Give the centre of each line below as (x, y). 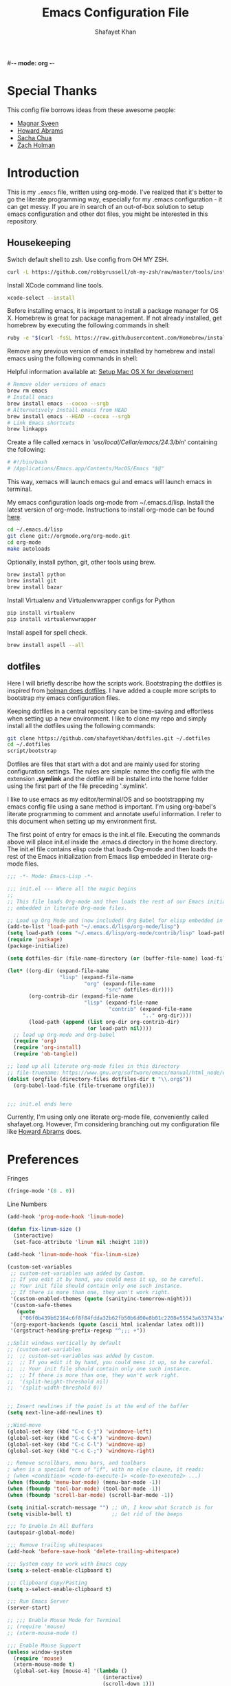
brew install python (37, 574)
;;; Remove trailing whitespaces (55, 1545)
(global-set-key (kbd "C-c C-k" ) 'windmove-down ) (80, 1438)
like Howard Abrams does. (45, 1132)
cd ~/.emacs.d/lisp (35, 529)
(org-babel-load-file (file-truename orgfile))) (84, 1085)
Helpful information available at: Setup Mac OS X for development (100, 372)
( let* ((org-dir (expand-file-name (58, 971)
